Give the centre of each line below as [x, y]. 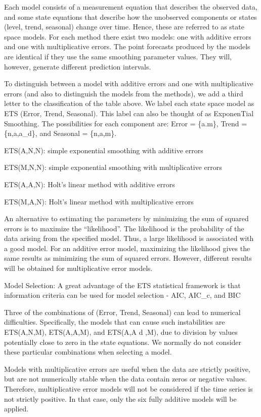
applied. [16, 409]
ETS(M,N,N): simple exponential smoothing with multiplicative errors [113, 167]
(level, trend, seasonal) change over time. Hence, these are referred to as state [124, 27]
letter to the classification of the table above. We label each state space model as [129, 103]
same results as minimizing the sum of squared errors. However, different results [128, 258]
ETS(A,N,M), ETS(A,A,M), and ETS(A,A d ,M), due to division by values [121, 332]
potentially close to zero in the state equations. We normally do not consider [123, 342]
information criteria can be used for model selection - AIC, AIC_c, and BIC [122, 295]
